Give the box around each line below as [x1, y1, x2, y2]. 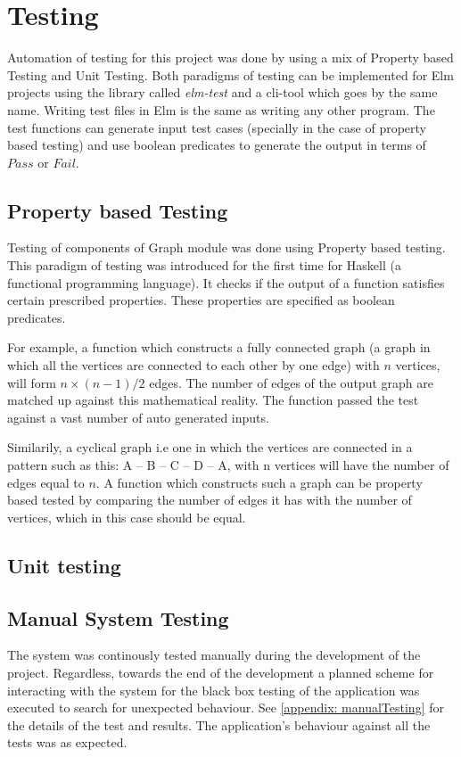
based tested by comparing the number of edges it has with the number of [7, 490, 412, 509]
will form [7, 373, 56, 391]
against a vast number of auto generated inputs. [7, 407, 269, 426]
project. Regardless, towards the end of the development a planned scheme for [7, 662, 434, 681]
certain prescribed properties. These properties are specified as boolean [7, 291, 395, 309]
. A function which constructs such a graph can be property [95, 473, 423, 491]
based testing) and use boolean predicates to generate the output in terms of [7, 136, 426, 154]
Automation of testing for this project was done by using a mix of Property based [7, 48, 454, 67]
